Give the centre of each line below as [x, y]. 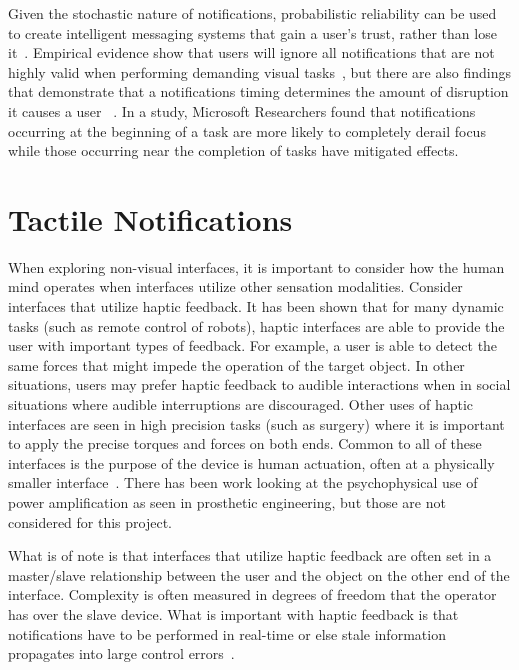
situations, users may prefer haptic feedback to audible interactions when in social [259, 384]
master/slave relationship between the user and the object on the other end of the [259, 574]
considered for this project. [90, 521]
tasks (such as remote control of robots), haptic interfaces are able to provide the [256, 325]
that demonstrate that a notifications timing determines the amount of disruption [258, 91]
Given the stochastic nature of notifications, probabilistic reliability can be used [252, 13]
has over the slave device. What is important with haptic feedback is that [233, 613]
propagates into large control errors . [121, 653]
